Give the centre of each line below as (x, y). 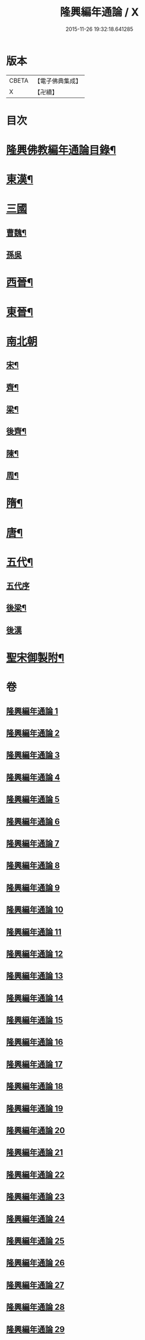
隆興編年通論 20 (36, 1131)
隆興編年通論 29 (36, 1329)
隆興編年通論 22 (36, 1174)
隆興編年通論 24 (36, 1219)
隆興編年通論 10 (35, 910)
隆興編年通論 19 (35, 1108)
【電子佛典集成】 (58, 81)
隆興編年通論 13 (35, 976)
